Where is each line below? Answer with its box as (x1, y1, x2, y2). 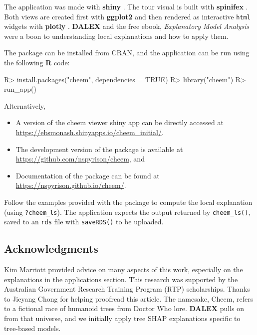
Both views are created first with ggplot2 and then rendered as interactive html (4, 11, 251, 21)
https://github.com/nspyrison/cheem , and (15, 154, 145, 164)
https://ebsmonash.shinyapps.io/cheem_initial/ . (15, 127, 164, 137)
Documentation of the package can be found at (15, 170, 160, 180)
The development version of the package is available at (15, 144, 183, 154)
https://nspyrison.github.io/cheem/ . (15, 180, 126, 190)
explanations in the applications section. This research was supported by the (4, 274, 238, 284)
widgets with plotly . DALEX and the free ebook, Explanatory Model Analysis (4, 21, 250, 31)
